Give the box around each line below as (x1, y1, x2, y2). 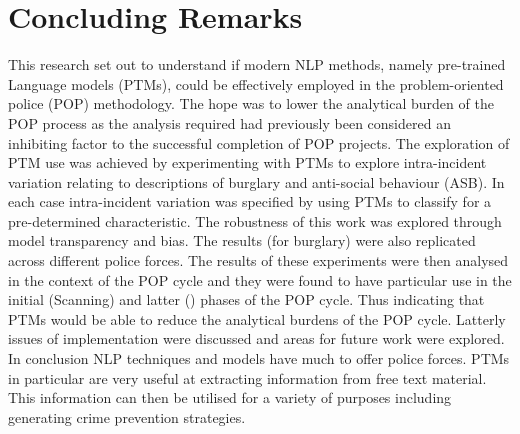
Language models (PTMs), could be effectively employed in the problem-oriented (8, 73, 504, 94)
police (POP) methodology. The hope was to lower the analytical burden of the (8, 93, 494, 114)
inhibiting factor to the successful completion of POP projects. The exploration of (8, 132, 510, 153)
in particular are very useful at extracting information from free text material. (8, 367, 487, 388)
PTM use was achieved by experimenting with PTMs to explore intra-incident (8, 152, 487, 173)
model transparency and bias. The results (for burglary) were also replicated (8, 230, 476, 251)
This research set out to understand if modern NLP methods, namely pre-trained (8, 54, 506, 75)
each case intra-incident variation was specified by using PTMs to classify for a (8, 191, 492, 212)
